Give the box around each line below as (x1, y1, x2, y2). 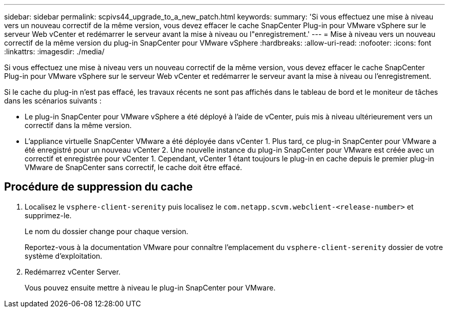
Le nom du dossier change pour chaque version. (25, 226, 189, 236)
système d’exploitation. (25, 251, 103, 260)
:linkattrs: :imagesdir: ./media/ (4, 47, 105, 56)
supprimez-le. (25, 211, 72, 220)
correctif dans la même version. (25, 121, 132, 130)
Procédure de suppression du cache (4, 180, 193, 194)
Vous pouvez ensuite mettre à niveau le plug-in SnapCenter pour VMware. (25, 283, 276, 292)
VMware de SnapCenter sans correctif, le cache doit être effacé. (25, 163, 242, 172)
